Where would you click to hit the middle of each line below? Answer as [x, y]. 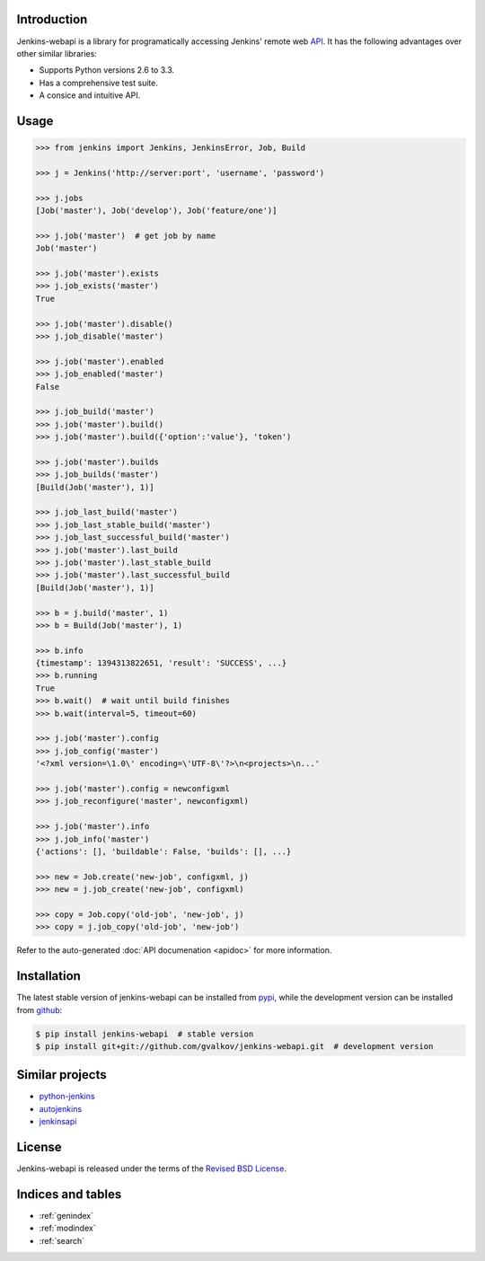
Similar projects [62, 1075]
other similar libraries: [57, 53]
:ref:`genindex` [66, 1216]
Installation [48, 976]
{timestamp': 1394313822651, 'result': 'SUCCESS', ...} [161, 663]
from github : [40, 1010]
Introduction [52, 19]
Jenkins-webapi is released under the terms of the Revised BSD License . [152, 1168]
